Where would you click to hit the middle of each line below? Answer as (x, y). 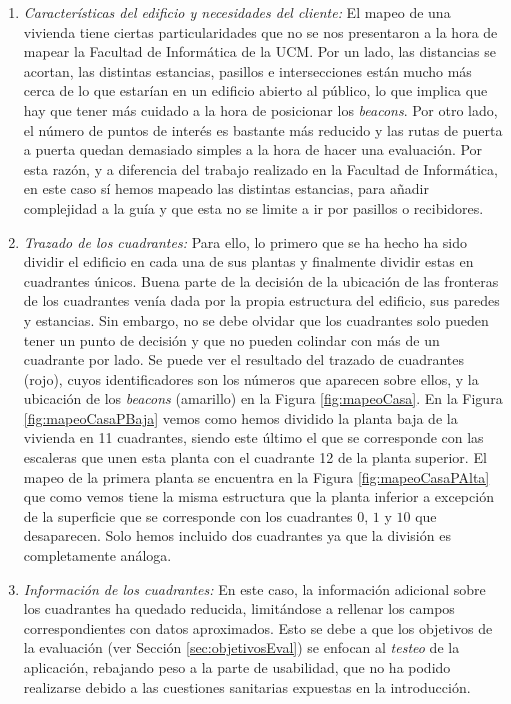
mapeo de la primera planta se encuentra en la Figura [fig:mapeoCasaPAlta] (256, 476)
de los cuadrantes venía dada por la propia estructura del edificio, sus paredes (261, 300)
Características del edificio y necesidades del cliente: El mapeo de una (237, 12)
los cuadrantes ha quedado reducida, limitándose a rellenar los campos (239, 608)
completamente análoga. (97, 555)
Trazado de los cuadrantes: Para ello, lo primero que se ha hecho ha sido (245, 241)
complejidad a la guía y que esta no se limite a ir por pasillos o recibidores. (253, 207)
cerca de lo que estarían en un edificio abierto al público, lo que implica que (255, 90)
